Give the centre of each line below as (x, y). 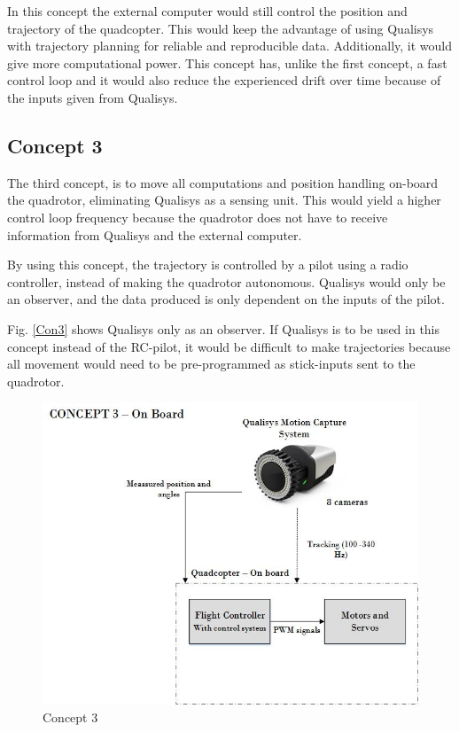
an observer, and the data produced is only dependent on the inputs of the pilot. (226, 299)
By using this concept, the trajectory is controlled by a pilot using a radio (208, 265)
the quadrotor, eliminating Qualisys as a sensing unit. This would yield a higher (224, 200)
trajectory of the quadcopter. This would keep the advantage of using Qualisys (221, 28)
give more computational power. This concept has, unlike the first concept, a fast (227, 62)
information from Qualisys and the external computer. (155, 234)
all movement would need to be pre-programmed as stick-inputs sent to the (211, 364)
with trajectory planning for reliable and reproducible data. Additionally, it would (230, 46)
